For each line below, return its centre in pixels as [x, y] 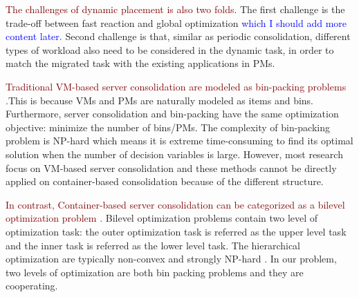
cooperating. [32, 286]
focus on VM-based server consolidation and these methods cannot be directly [171, 167]
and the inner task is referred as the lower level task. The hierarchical [153, 245]
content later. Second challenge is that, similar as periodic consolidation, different [178, 36]
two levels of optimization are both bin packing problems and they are [155, 272]
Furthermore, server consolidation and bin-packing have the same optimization [172, 114]
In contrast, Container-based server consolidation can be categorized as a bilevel [175, 204]
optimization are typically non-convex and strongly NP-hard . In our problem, [171, 259]
